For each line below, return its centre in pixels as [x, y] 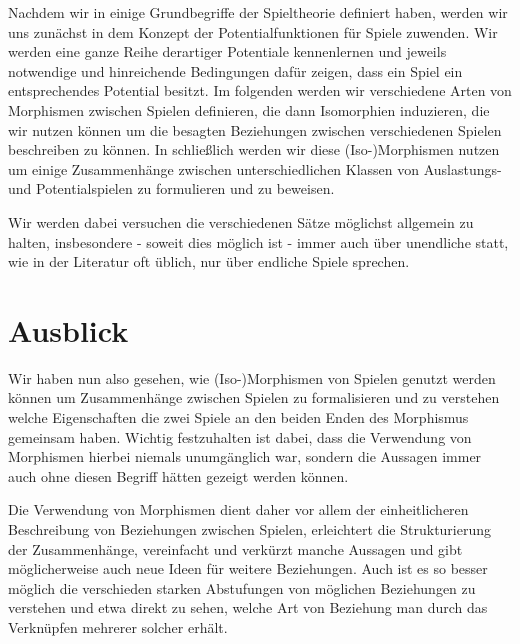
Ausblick [68, 329]
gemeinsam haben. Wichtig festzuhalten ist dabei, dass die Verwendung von [240, 436]
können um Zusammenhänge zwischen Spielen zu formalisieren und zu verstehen [254, 397]
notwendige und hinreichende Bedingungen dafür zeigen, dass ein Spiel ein [235, 70]
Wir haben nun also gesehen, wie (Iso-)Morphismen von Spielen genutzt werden [252, 377]
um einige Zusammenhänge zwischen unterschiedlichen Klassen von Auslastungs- [255, 168]
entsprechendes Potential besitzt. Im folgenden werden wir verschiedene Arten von [260, 90]
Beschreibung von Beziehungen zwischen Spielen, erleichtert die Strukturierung [250, 529]
